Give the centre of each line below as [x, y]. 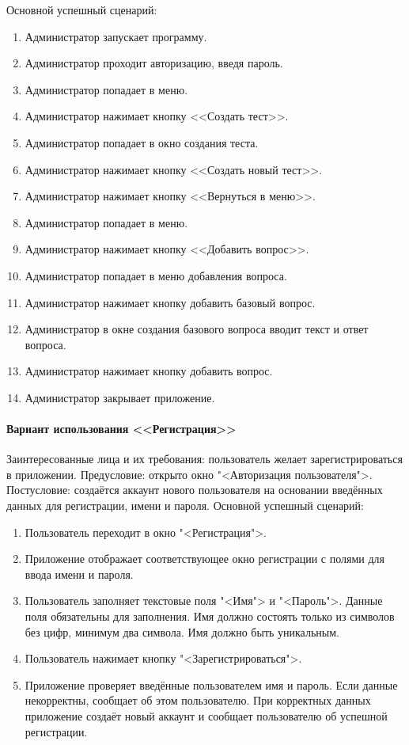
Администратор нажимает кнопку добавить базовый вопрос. [170, 302]
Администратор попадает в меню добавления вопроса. [156, 275]
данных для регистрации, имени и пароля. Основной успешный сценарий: [185, 506]
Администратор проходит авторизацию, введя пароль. [154, 63]
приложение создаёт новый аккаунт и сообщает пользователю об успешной [206, 716]
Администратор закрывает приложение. [120, 397]
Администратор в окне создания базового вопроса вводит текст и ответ [197, 329]
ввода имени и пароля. [79, 574]
